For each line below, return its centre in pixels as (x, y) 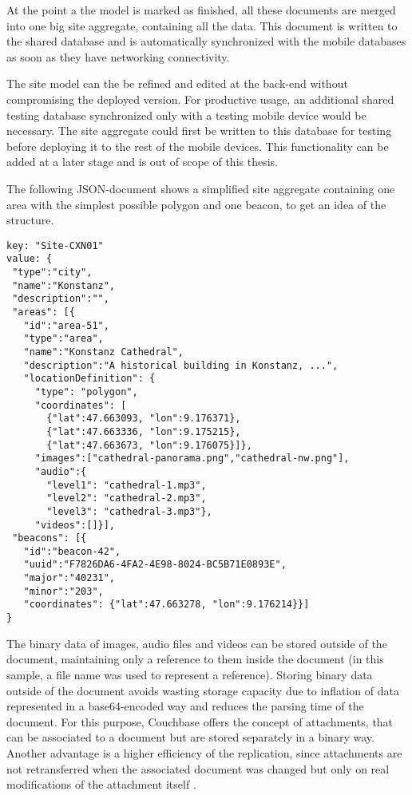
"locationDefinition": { (89, 379)
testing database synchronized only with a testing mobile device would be (186, 115)
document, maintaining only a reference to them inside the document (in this (195, 659)
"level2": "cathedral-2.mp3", (127, 498)
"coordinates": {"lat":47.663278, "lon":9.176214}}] (166, 605)
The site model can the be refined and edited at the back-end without (177, 83)
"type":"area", (63, 339)
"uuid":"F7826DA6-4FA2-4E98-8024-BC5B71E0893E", (155, 565)
